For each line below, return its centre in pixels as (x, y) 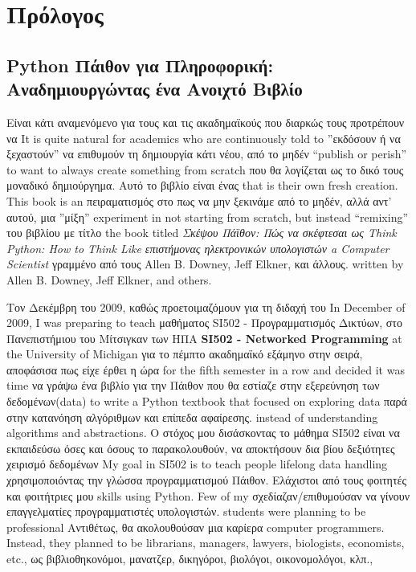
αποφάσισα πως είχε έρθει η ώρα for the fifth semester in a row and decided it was (206, 369)
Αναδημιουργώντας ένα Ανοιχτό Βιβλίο (155, 89)
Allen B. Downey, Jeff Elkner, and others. (109, 279)
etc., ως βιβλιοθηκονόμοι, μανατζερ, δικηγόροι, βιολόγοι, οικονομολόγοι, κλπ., (190, 558)
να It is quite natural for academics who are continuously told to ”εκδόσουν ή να (204, 138)
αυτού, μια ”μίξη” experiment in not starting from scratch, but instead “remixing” (208, 217)
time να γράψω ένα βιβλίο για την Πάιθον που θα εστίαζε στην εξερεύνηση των (193, 385)
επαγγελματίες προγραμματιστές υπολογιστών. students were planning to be (186, 511)
